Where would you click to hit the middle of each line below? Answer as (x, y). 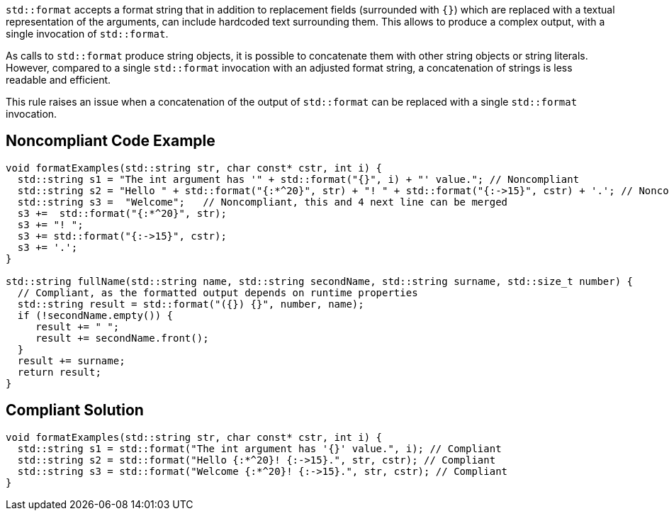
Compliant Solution (75, 410)
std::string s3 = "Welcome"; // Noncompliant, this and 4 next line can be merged (263, 202)
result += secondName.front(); (122, 338)
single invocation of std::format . (87, 34)
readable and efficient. (58, 80)
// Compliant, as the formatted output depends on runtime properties (218, 292)
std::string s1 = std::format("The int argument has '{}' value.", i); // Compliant (259, 448)
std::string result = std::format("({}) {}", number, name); (191, 304)
